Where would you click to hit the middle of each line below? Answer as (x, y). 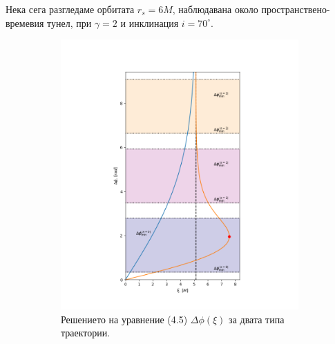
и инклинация (150, 22)
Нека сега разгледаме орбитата (70, 9)
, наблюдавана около (215, 9)
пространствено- (296, 9)
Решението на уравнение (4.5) (124, 319)
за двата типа (257, 319)
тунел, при (69, 22)
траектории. (86, 333)
